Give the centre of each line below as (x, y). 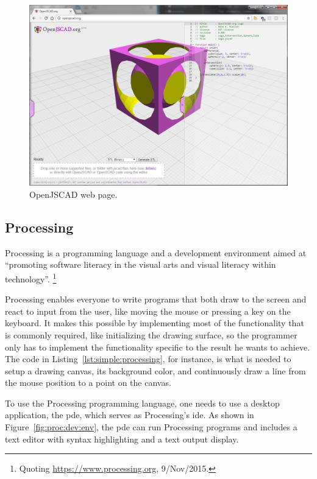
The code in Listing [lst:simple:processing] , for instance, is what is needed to (148, 359)
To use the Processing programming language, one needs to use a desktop (142, 403)
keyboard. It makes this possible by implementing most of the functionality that (155, 323)
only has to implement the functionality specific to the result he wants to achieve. (158, 347)
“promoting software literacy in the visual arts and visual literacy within (141, 264)
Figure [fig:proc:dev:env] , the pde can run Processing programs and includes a (151, 427)
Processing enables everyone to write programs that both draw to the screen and (156, 299)
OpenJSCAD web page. (73, 194)
